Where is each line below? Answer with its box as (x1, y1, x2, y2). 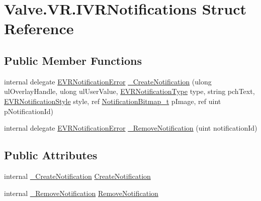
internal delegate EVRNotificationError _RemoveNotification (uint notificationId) (4, 123, 257, 133)
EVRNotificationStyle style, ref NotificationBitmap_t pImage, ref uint (4, 95, 221, 106)
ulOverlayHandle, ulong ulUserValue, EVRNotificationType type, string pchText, (4, 86, 255, 96)
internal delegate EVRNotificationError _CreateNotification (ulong (4, 76, 212, 86)
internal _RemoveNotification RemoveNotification (4, 187, 158, 198)
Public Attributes (4, 147, 98, 163)
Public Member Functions (4, 52, 142, 68)
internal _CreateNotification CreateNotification (4, 170, 151, 181)
